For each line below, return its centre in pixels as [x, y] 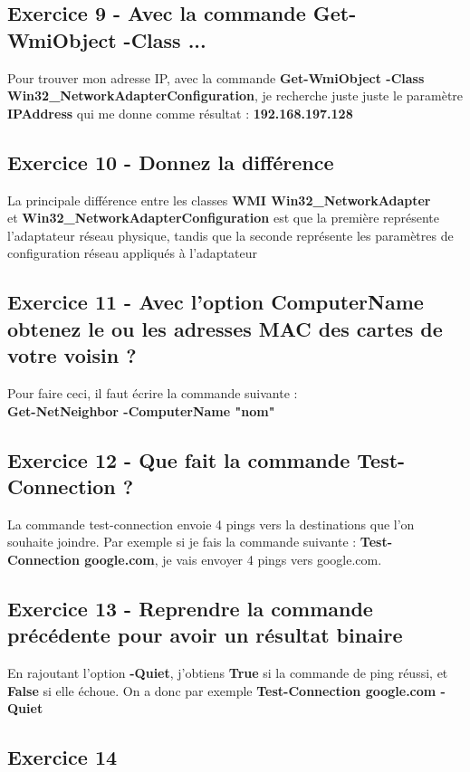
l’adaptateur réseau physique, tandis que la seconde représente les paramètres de [230, 235]
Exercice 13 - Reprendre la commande [190, 608]
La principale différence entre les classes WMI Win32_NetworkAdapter [219, 200]
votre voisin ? [72, 355]
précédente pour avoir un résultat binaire [205, 635]
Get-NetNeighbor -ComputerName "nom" [141, 410]
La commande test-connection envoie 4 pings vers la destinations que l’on [211, 524]
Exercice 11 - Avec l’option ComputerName [216, 302]
